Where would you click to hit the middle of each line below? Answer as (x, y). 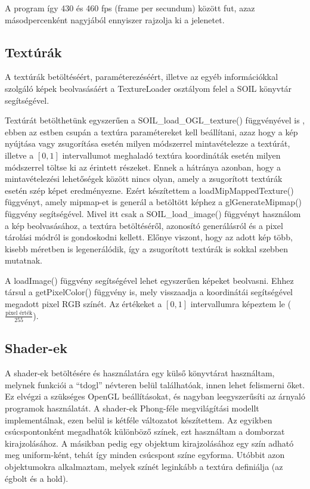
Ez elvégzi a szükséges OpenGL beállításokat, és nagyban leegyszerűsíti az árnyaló (155, 396)
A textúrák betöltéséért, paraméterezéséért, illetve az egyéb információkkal (142, 77)
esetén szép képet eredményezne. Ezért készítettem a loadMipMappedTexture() (149, 190)
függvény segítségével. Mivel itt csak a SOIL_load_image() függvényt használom (153, 213)
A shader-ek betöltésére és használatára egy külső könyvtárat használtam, (140, 373)
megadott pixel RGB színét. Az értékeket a (83, 304)
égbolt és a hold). (37, 478)
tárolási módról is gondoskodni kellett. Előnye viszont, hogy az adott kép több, (149, 237)
